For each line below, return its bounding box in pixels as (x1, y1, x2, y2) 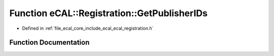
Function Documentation (9, 38, 90, 47)
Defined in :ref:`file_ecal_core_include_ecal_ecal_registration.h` (22, 25, 154, 31)
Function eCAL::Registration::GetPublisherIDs (9, 8, 208, 19)
